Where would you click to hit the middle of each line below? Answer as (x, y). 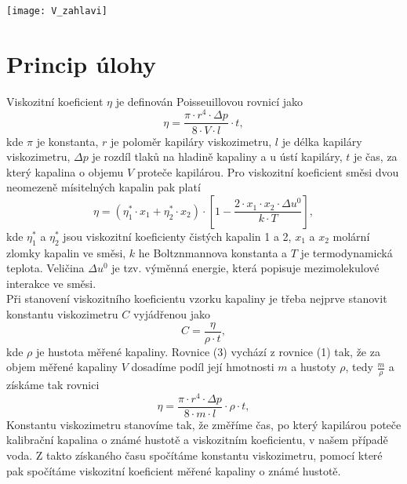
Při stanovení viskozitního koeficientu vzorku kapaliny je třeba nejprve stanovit (197, 298)
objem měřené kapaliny (62, 367)
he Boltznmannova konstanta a (213, 252)
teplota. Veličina (45, 268)
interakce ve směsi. (51, 283)
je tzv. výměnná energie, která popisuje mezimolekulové (245, 268)
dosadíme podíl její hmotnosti (203, 367)
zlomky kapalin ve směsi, (66, 252)
